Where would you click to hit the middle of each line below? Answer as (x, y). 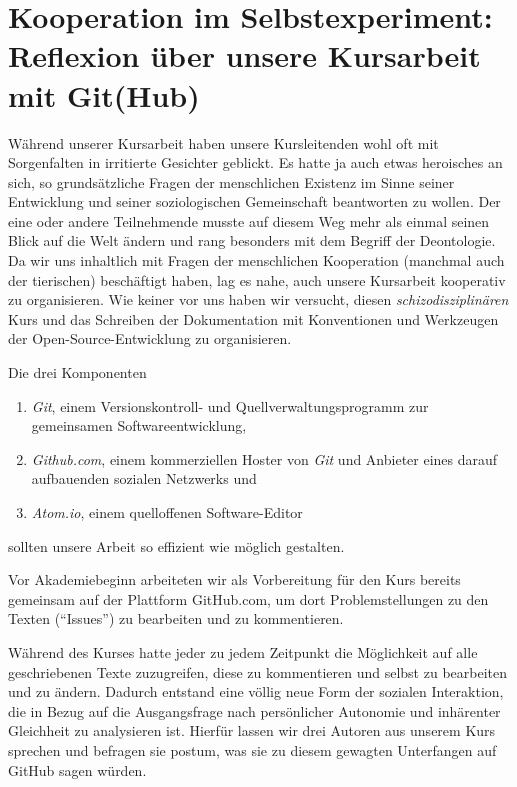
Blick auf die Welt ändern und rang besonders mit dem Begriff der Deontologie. (252, 240)
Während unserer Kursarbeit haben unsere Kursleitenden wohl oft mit (223, 142)
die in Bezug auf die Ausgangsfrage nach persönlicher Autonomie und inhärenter (254, 710)
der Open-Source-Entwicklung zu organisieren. (150, 338)
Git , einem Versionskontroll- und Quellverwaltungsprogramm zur (230, 405)
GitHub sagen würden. (77, 769)
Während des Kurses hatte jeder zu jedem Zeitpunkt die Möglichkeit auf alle (243, 651)
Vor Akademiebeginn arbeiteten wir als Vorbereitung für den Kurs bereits (234, 579)
